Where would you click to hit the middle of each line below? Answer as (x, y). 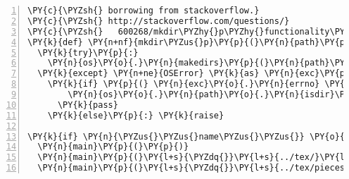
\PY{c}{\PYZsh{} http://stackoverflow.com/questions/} (159, 21)
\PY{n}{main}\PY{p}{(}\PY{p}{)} (113, 147)
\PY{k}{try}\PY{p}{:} (88, 53)
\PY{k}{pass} (88, 105)
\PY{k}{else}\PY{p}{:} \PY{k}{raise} (136, 115)
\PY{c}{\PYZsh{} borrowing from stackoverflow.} (144, 11)
